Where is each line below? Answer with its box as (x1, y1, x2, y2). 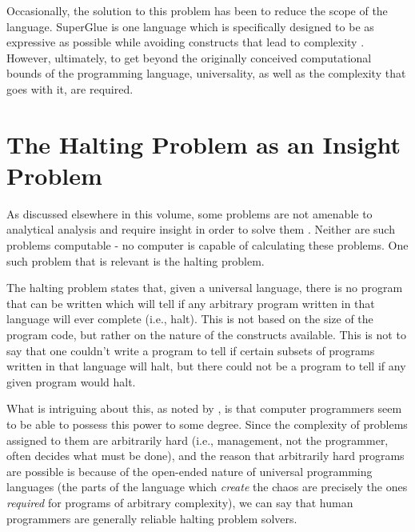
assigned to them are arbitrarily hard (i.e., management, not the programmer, (6, 431, 389, 448)
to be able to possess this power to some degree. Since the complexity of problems (6, 416, 408, 432)
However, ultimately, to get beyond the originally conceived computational (6, 49, 372, 66)
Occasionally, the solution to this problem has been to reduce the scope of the (6, 2, 388, 18)
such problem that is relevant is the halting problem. (6, 252, 265, 269)
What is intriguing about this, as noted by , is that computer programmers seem (6, 400, 402, 417)
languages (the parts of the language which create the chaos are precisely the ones (6, 478, 408, 495)
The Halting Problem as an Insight (6, 127, 401, 160)
